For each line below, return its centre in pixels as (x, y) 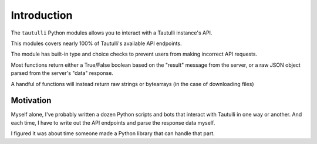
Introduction (42, 15)
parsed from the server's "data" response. (62, 73)
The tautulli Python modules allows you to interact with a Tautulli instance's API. (112, 33)
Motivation (31, 100)
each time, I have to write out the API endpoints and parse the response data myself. (113, 122)
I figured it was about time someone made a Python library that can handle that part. (113, 133)
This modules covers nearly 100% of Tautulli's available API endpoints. (96, 43)
